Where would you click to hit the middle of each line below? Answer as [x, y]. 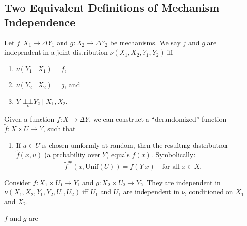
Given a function [30, 119]
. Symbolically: [173, 154]
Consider [18, 182]
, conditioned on [209, 192]
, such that [59, 128]
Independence [40, 22]
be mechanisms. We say [145, 42]
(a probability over [72, 154]
